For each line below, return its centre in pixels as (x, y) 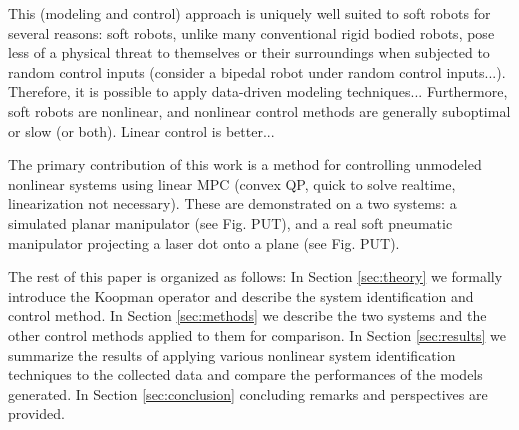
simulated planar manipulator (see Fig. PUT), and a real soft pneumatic (230, 222)
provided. (36, 413)
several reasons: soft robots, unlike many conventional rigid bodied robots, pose (251, 32)
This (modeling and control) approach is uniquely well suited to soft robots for (249, 13)
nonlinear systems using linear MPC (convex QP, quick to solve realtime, (232, 183)
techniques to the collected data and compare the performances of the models (245, 374)
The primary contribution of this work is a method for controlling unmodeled (245, 164)
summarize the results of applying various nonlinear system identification (232, 354)
